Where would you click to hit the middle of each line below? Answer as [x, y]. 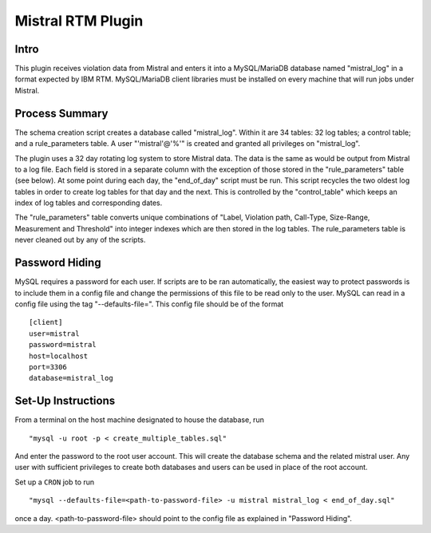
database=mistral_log [71, 378]
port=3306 [48, 367]
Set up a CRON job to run [55, 482]
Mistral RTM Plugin [79, 21]
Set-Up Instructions [65, 401]
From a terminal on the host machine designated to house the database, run [140, 420]
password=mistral [63, 345]
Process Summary [61, 113]
